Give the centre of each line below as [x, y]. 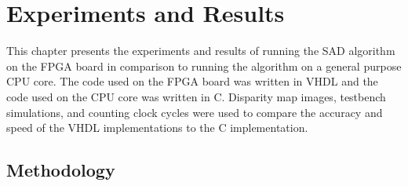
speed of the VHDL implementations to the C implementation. [157, 128]
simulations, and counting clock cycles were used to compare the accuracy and [195, 112]
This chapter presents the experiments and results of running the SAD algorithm [201, 51]
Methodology [61, 170]
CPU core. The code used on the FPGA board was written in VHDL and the [192, 81]
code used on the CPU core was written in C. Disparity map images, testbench [196, 96]
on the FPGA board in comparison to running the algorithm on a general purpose [204, 66]
